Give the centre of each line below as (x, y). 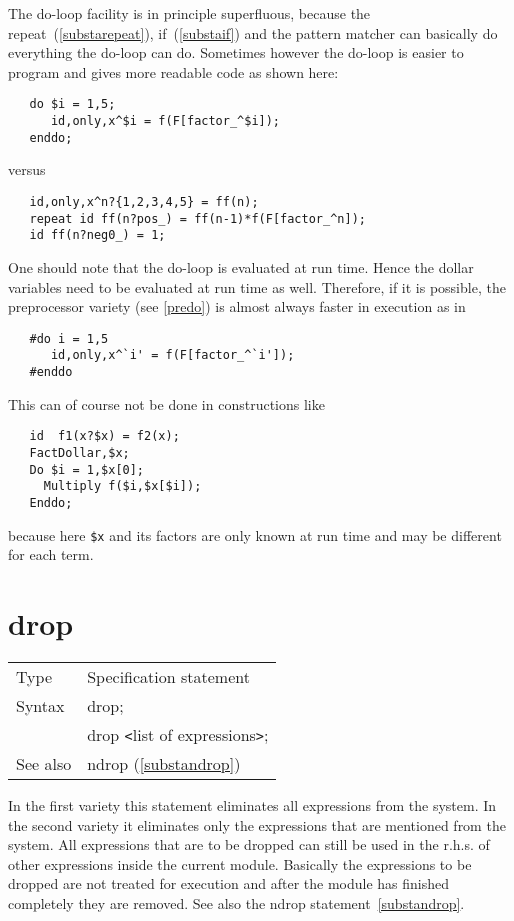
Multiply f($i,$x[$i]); (122, 486)
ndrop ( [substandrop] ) (164, 763)
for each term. (51, 554)
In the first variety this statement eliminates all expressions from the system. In (252, 804)
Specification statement (168, 676)
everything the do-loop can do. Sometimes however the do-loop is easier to (236, 52)
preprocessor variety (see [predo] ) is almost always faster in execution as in (237, 306)
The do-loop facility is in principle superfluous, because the (189, 13)
